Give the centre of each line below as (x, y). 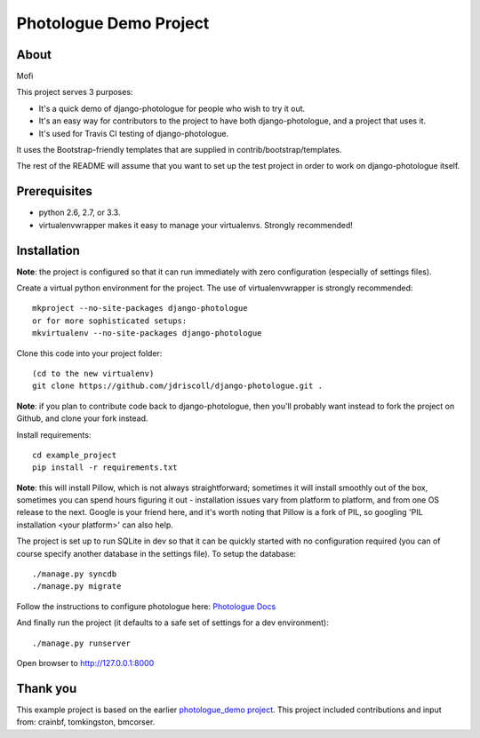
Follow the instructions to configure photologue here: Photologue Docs (146, 606)
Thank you (47, 688)
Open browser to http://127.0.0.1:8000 (85, 663)
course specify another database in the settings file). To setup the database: (156, 553)
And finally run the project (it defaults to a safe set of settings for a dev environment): (172, 623)
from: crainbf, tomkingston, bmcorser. (86, 722)
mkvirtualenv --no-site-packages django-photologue (147, 333)
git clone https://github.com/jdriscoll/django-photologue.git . (178, 386)
